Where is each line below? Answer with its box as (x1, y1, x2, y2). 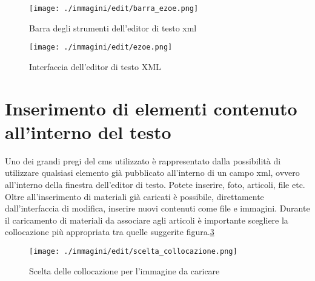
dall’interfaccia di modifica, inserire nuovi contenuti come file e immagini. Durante (5, 202, 310, 215)
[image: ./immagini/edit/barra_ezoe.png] (29, 4, 199, 13)
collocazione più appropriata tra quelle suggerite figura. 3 (5, 225, 214, 238)
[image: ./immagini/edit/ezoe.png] (29, 43, 173, 52)
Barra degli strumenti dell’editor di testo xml (29, 21, 197, 34)
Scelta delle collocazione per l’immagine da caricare (29, 264, 220, 277)
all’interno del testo (5, 119, 171, 144)
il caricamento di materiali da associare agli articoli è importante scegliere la (5, 213, 288, 226)
